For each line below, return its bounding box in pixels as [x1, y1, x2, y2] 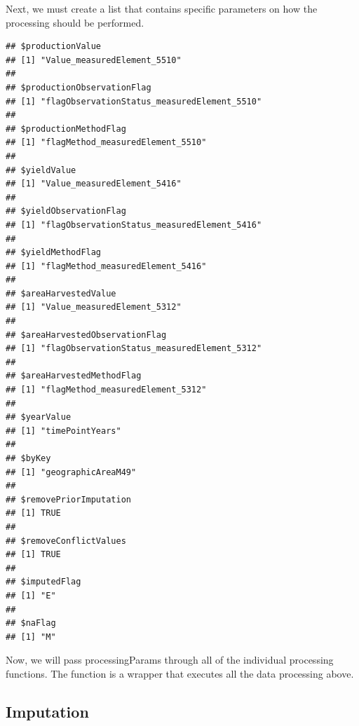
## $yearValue [6, 412, 72, 423]
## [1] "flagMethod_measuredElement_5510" [6, 137, 207, 148]
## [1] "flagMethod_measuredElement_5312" [6, 385, 207, 395]
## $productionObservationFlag [6, 82, 151, 93]
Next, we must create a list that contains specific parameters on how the [6, 1, 318, 15]
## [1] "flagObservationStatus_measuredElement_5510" [6, 96, 262, 107]
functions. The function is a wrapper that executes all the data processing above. [6, 666, 354, 680]
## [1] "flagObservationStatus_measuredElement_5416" [6, 219, 262, 230]
